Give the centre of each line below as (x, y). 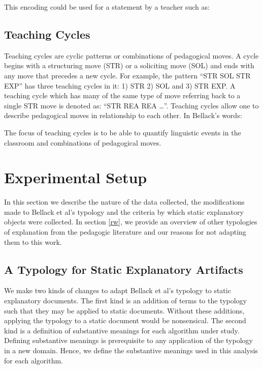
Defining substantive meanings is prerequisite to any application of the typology (128, 340)
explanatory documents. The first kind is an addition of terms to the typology (126, 301)
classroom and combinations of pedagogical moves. (83, 142)
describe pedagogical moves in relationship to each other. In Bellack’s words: (123, 115)
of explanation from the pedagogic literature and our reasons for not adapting (125, 232)
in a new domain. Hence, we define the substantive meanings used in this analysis (131, 350)
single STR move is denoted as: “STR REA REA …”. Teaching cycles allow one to (131, 105)
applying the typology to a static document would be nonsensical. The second (125, 320)
